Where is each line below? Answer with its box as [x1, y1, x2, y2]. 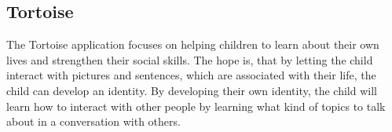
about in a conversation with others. [6, 113, 181, 130]
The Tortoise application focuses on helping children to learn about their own [6, 36, 379, 53]
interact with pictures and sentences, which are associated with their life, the [6, 67, 376, 83]
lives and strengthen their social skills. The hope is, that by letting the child [6, 51, 373, 68]
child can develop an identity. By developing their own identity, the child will [6, 82, 377, 98]
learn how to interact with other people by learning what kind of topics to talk [6, 97, 386, 114]
